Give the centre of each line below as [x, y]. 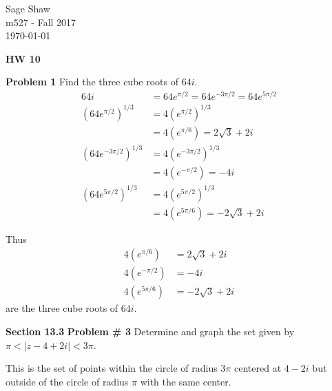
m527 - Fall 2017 [41, 22]
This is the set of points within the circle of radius [112, 368]
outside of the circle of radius [67, 381]
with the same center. [186, 381]
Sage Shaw [28, 8]
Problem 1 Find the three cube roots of [92, 82]
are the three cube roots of [62, 308]
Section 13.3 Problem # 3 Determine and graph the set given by [150, 331]
